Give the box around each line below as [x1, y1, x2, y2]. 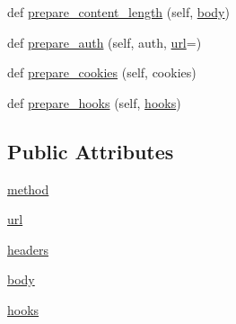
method [7, 179, 49, 198]
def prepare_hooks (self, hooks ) [7, 93, 181, 112]
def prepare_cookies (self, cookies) [7, 63, 197, 82]
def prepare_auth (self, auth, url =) [7, 32, 202, 51]
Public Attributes [7, 137, 174, 165]
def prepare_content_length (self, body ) [7, 3, 230, 21]
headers [7, 239, 49, 258]
